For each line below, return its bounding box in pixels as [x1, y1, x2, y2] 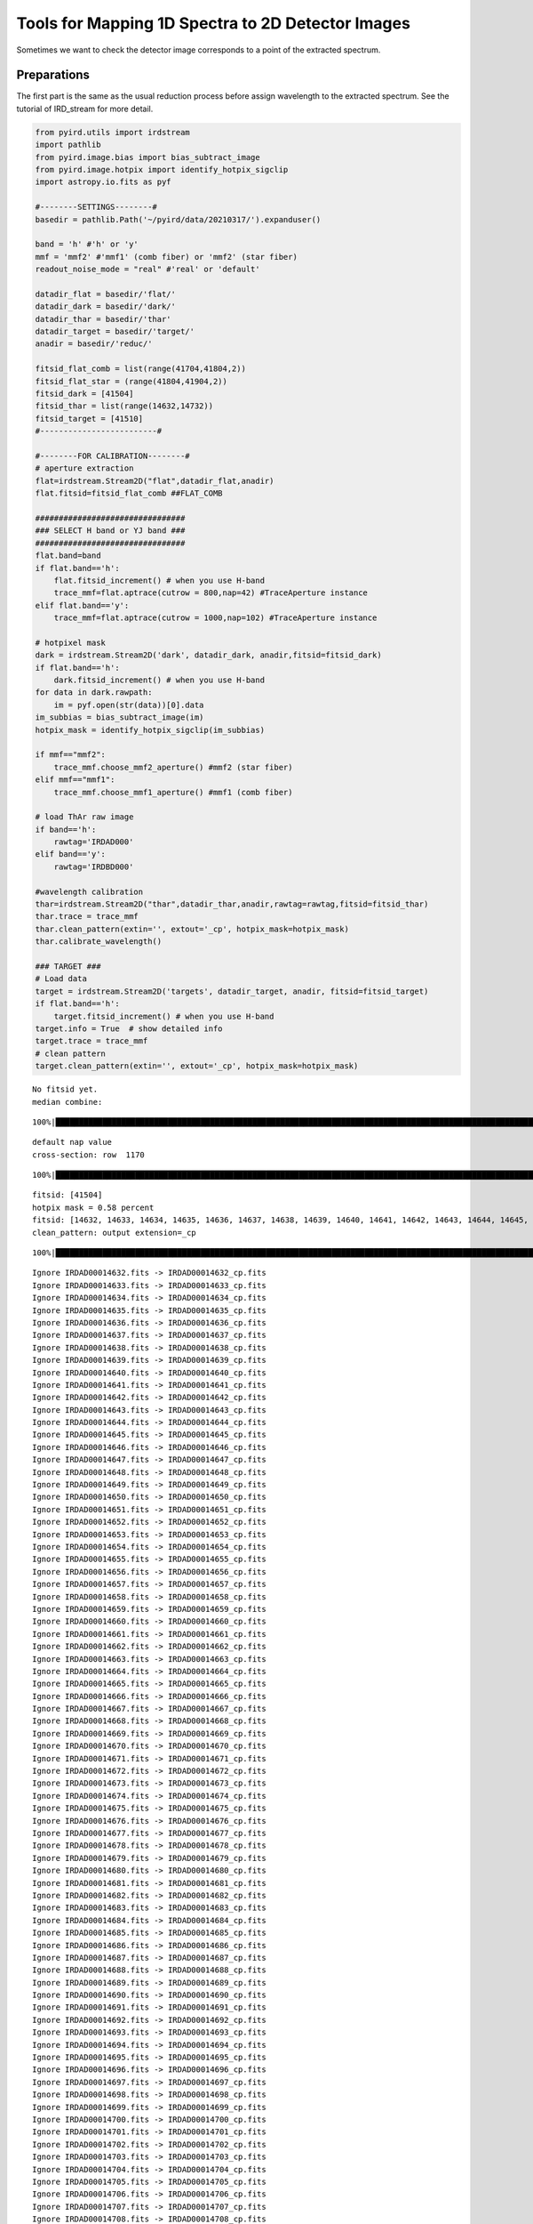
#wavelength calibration [35, 886, 144, 897]
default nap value [32, 1137, 113, 1148]
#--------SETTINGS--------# [35, 202, 157, 213]
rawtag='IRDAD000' [53, 837, 134, 847]
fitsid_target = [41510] [35, 414, 144, 423]
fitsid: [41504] [32, 1190, 103, 1200]
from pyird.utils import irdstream [35, 127, 190, 137]
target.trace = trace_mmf [35, 1036, 148, 1046]
